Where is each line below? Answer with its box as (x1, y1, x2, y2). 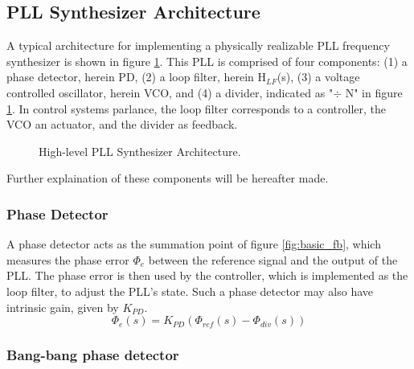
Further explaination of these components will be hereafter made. (6, 170, 329, 187)
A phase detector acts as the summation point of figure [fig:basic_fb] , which (6, 236, 381, 252)
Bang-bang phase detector (6, 345, 179, 365)
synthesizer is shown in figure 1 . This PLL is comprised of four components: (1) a (6, 52, 408, 69)
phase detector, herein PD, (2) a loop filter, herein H (6, 68, 267, 85)
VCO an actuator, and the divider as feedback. (6, 116, 238, 133)
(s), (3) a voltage (277, 68, 360, 85)
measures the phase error (6, 251, 129, 268)
